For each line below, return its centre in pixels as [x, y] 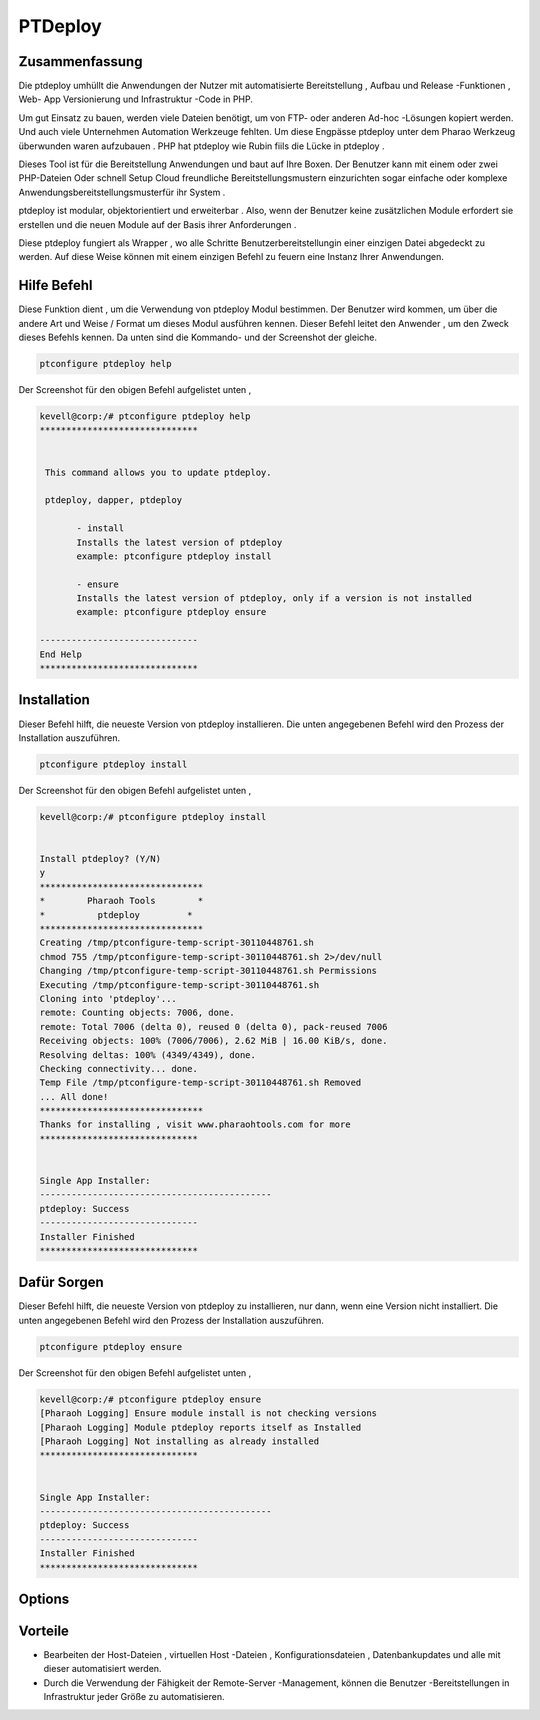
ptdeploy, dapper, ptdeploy [114, 500]
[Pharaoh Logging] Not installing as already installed [179, 1441]
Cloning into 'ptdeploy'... [108, 998]
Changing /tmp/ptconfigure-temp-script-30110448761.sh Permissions [208, 971]
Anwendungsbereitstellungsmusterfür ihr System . [122, 192]
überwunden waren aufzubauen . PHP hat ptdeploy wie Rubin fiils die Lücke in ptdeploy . [201, 146]
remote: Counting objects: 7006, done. [137, 1013]
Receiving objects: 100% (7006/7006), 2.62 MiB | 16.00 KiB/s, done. [213, 1041]
